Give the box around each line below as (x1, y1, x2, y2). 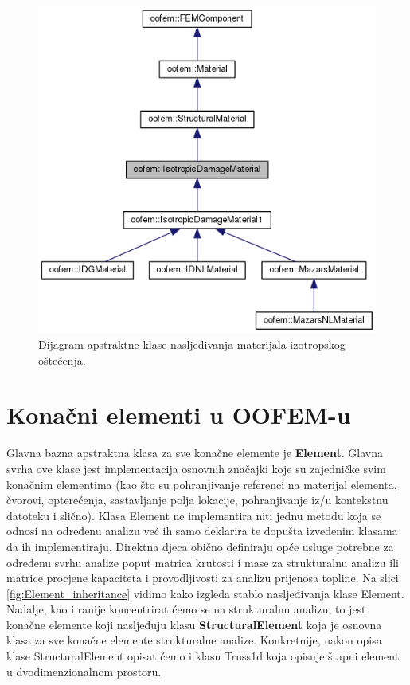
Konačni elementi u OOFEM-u (6, 398, 351, 431)
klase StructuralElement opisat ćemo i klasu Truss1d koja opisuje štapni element (6, 648, 400, 664)
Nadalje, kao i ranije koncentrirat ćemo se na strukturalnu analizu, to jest (6, 601, 366, 617)
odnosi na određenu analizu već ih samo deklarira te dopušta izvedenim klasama (6, 523, 398, 539)
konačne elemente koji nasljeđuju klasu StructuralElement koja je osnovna (6, 616, 382, 632)
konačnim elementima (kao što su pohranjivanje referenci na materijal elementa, (6, 476, 397, 492)
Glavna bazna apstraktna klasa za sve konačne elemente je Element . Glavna (6, 444, 383, 461)
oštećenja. (38, 351, 86, 368)
